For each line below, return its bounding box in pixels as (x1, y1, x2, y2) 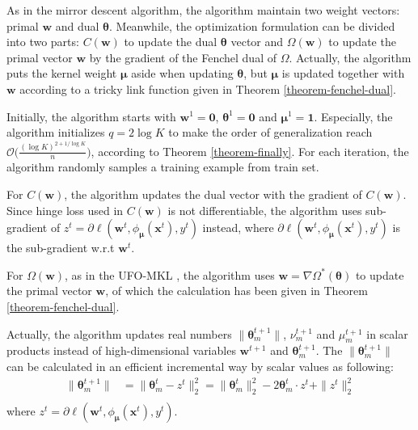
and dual (55, 17, 99, 34)
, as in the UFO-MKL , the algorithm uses (65, 266, 275, 283)
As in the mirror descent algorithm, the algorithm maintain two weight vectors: (6, 2, 400, 18)
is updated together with (281, 65, 405, 82)
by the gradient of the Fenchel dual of (89, 48, 277, 65)
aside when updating (131, 65, 234, 82)
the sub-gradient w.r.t (6, 239, 115, 256)
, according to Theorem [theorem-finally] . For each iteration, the (91, 142, 409, 159)
